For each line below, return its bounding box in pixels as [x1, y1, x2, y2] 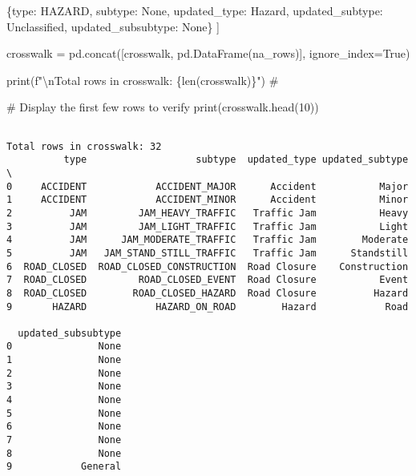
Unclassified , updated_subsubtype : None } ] [6, 18, 220, 34]
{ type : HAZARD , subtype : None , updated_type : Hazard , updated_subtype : [6, 2, 383, 18]
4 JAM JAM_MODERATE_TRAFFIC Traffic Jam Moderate [6, 234, 409, 246]
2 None [6, 367, 122, 379]
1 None [6, 354, 122, 366]
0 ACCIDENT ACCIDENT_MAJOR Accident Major [6, 180, 409, 192]
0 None [6, 341, 122, 353]
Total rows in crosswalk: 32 [6, 140, 162, 152]
